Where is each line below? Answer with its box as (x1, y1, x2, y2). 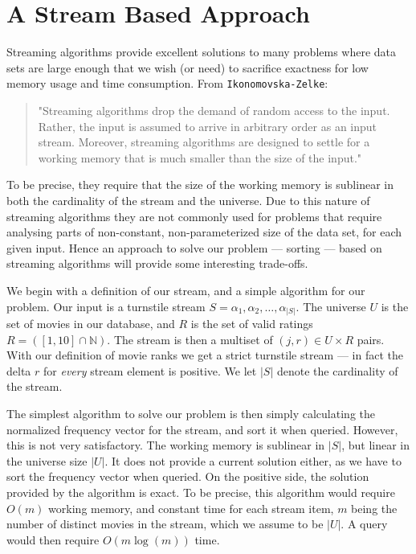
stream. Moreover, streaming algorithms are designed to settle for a (38, 133, 370, 150)
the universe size (6, 452, 88, 469)
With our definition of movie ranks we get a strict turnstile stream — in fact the (6, 347, 403, 363)
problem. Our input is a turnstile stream (6, 298, 206, 314)
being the (351, 499, 398, 516)
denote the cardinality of (276, 362, 398, 379)
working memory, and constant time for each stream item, (48, 499, 334, 516)
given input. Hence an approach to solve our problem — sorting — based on (6, 239, 382, 256)
